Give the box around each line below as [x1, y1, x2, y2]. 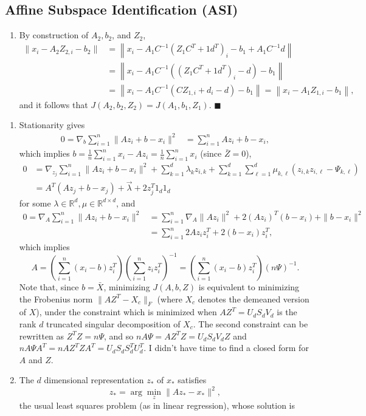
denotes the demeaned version [198, 292, 309, 305]
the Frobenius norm [19, 292, 93, 305]
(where [157, 292, 182, 305]
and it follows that [19, 98, 88, 111]
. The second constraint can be [193, 317, 308, 330]
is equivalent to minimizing [198, 280, 300, 293]
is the [277, 305, 297, 318]
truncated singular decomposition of [46, 317, 181, 330]
